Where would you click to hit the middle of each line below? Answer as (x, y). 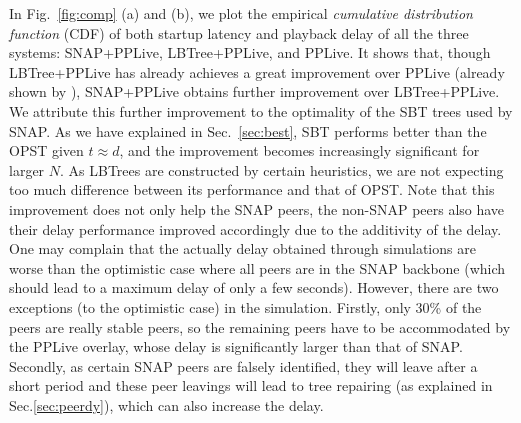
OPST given (46, 150)
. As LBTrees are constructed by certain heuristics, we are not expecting (282, 169)
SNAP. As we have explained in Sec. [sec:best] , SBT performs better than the (248, 130)
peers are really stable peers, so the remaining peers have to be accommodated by (260, 326)
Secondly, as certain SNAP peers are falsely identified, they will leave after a (243, 365)
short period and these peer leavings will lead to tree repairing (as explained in (251, 385)
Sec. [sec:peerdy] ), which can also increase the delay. (166, 404)
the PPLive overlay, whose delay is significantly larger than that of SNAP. (236, 346)
